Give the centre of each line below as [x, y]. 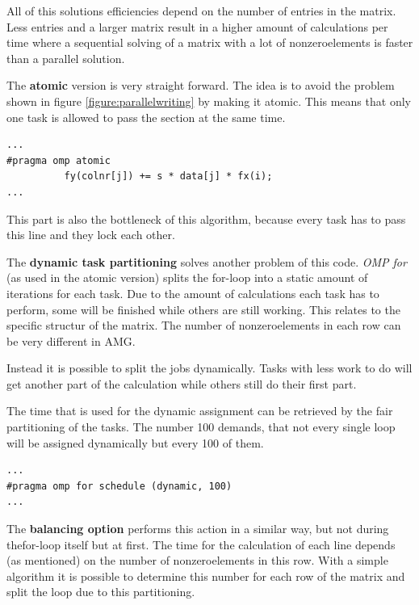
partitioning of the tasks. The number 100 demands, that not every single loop [201, 427]
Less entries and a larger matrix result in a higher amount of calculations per [197, 26]
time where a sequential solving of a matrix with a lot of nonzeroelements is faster [210, 42]
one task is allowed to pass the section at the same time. [146, 117]
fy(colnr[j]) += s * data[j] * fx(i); [168, 176]
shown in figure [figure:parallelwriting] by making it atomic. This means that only [209, 101]
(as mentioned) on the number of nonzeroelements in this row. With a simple [197, 560]
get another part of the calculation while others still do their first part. [182, 383]
